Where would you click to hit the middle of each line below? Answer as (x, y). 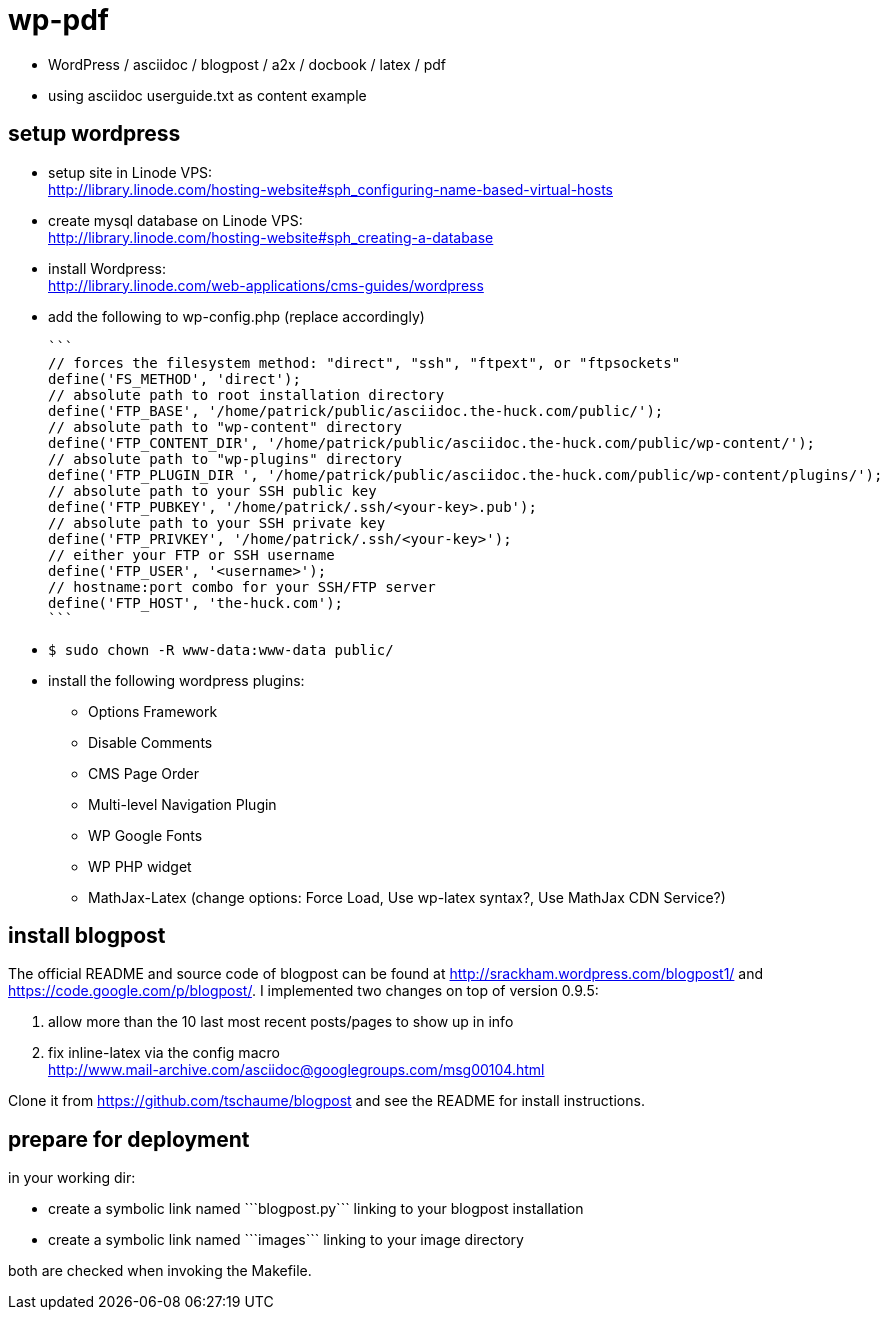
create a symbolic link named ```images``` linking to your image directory (286, 1240)
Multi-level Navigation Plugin (182, 804)
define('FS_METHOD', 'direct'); (174, 378)
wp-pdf (58, 20)
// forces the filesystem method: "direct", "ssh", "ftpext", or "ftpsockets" (364, 362)
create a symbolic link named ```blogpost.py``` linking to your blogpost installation (316, 1209)
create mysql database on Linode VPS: (175, 220)
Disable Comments (150, 742)
